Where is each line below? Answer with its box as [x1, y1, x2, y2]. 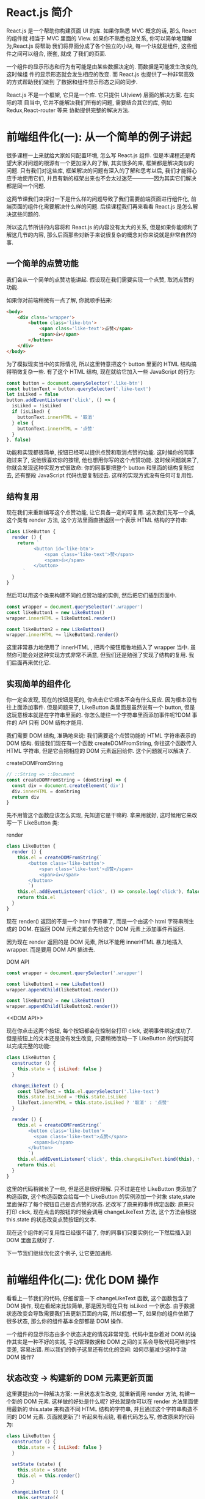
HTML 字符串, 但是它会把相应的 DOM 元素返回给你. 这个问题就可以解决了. [6, 747, 191, 755]
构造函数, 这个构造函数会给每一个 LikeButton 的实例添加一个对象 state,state [6, 1193, 195, 1200]
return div [12, 794, 40, 800]
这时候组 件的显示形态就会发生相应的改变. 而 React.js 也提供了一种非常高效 [6, 70, 195, 78]
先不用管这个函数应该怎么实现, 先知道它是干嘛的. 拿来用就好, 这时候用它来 [6, 812, 192, 819]
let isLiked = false [6, 391, 59, 398]
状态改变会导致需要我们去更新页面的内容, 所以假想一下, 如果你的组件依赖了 [6, 1309, 194, 1317]
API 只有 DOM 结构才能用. [18, 719, 84, 727]
